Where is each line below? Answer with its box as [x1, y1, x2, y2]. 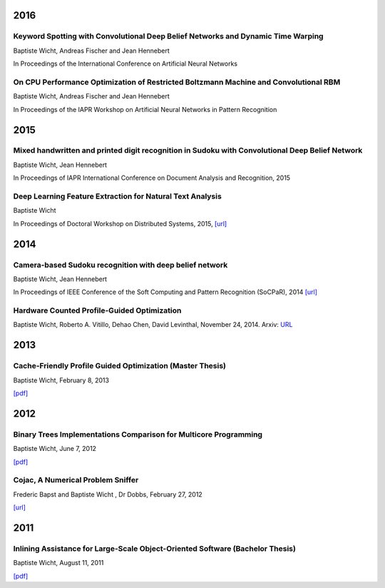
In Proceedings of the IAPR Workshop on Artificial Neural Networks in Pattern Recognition [13, 105, 277, 113]
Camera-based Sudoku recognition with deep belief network [13, 260, 228, 270]
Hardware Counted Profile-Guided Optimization [13, 305, 182, 315]
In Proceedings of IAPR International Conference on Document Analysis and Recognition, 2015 [13, 173, 291, 182]
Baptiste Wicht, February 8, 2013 [13, 375, 110, 385]
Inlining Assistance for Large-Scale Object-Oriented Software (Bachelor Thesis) [13, 543, 296, 553]
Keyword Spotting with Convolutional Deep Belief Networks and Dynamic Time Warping [13, 31, 324, 41]
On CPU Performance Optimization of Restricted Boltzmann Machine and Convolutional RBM [13, 77, 341, 87]
